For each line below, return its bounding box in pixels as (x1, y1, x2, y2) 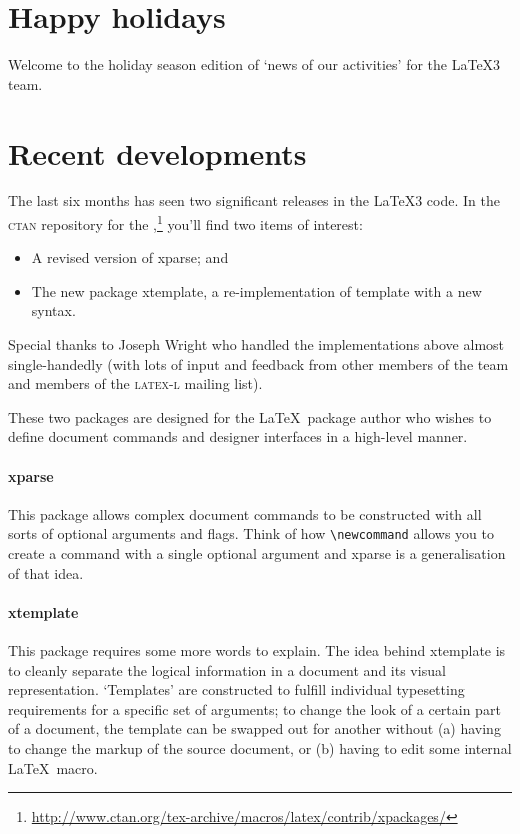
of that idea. (8, 562, 84, 583)
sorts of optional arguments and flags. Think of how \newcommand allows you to (8, 523, 494, 544)
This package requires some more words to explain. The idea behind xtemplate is (8, 640, 506, 661)
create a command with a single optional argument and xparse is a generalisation (8, 543, 506, 564)
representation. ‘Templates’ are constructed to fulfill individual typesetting (8, 679, 465, 700)
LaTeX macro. (8, 757, 98, 778)
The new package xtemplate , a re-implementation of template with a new (31, 280, 482, 301)
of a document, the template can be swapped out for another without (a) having (8, 718, 501, 739)
